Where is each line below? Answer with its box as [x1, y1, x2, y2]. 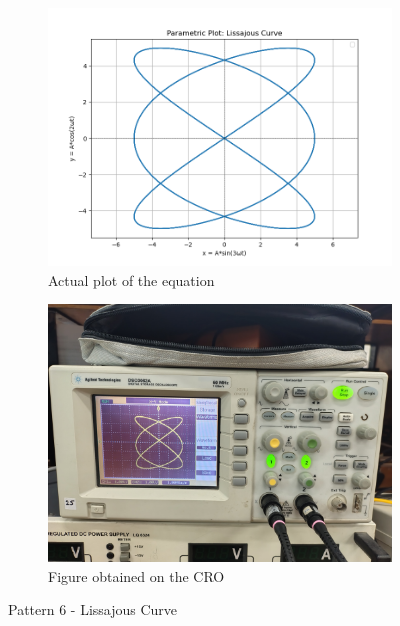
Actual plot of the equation [48, 269, 215, 290]
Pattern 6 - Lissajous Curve [8, 599, 178, 620]
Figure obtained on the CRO [48, 565, 225, 586]
